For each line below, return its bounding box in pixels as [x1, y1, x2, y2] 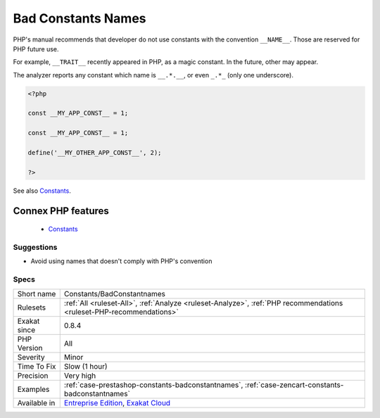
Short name [17, 289, 56, 298]
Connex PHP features [13, 205, 109, 217]
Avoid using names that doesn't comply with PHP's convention [30, 257, 213, 265]
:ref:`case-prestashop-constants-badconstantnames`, [63, 380, 243, 390]
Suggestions [13, 242, 58, 252]
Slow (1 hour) [63, 361, 108, 371]
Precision [17, 370, 49, 380]
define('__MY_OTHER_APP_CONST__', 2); [27, 148, 162, 157]
